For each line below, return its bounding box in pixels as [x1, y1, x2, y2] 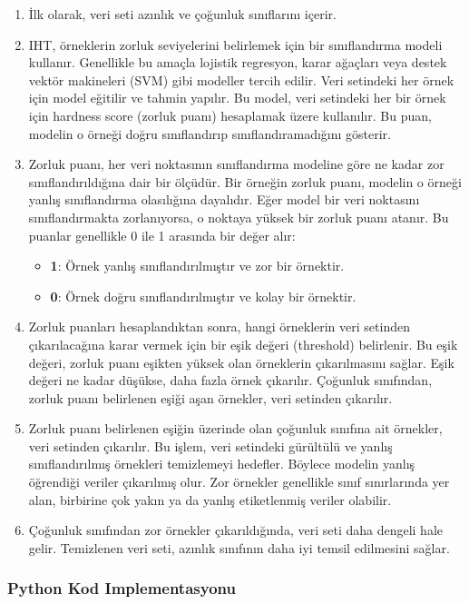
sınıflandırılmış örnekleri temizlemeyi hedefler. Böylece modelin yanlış [28, 454, 415, 473]
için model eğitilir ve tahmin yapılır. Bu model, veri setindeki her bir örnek [28, 88, 446, 107]
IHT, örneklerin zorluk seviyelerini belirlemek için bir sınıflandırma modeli [28, 35, 443, 54]
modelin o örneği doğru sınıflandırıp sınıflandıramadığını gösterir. [28, 124, 391, 143]
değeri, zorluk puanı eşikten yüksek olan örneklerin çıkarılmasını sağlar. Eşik [28, 352, 454, 371]
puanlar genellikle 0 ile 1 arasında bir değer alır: [28, 225, 296, 244]
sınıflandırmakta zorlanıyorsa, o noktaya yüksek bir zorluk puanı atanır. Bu [28, 207, 449, 226]
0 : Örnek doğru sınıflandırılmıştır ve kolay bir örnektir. [50, 286, 357, 305]
